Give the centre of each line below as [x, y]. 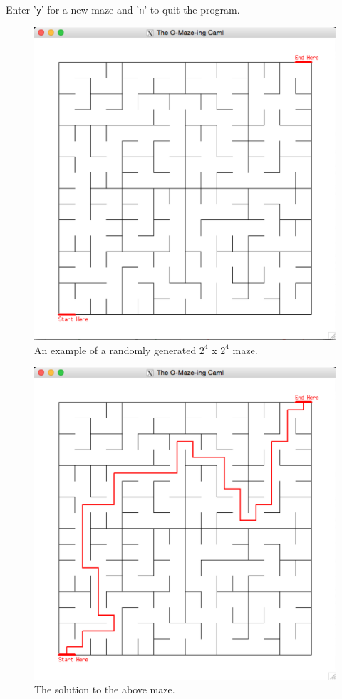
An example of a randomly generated [115, 349]
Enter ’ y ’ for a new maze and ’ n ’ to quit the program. [123, 9]
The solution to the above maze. [105, 689]
